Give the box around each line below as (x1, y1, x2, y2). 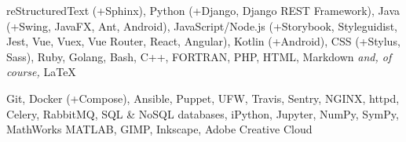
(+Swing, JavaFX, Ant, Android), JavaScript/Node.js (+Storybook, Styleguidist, (6, 17, 397, 34)
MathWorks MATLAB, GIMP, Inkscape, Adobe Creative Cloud (6, 121, 313, 137)
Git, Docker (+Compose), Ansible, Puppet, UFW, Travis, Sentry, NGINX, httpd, (6, 89, 400, 106)
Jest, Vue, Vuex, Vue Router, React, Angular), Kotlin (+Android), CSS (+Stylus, (6, 33, 401, 49)
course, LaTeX (6, 64, 76, 80)
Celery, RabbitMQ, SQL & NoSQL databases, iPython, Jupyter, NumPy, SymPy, (6, 105, 399, 122)
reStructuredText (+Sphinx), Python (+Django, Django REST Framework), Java (6, 2, 400, 18)
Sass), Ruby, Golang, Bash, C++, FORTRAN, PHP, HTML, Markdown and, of (6, 48, 392, 64)
